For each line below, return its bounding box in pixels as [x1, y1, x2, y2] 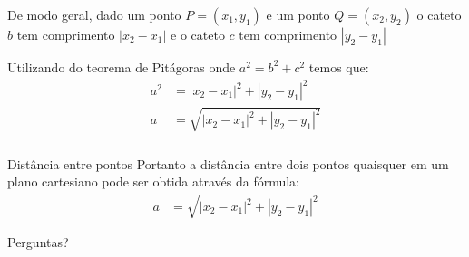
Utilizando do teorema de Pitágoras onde [7, 57, 236, 76]
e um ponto [266, 5, 330, 24]
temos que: [308, 57, 369, 76]
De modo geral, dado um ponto [7, 5, 181, 24]
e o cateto [171, 24, 225, 43]
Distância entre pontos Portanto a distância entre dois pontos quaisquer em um [7, 154, 449, 173]
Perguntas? [7, 233, 69, 252]
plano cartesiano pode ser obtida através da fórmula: [7, 172, 300, 191]
